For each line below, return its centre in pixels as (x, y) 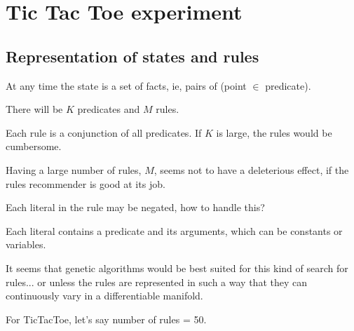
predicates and (109, 109)
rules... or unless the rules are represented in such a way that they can (156, 282)
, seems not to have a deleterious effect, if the (251, 169)
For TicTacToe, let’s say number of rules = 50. (106, 319)
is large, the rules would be (274, 132)
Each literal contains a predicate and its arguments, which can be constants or (174, 230)
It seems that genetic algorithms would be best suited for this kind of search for (177, 268)
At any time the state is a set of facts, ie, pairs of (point (126, 85)
